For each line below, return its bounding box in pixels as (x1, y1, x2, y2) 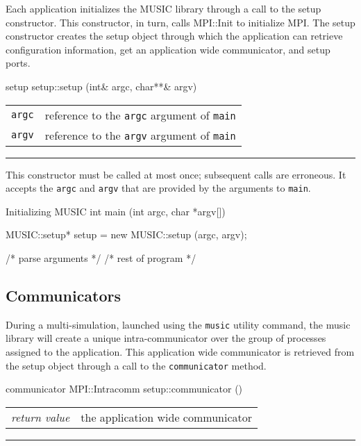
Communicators (6, 284, 121, 306)
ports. (6, 56, 31, 70)
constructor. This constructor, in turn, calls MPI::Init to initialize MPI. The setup (6, 15, 355, 29)
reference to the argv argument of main (44, 126, 236, 143)
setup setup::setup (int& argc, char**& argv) (6, 79, 197, 93)
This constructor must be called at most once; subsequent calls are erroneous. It (6, 167, 346, 181)
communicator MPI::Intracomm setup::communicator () (6, 381, 243, 396)
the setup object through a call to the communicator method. (6, 358, 267, 372)
